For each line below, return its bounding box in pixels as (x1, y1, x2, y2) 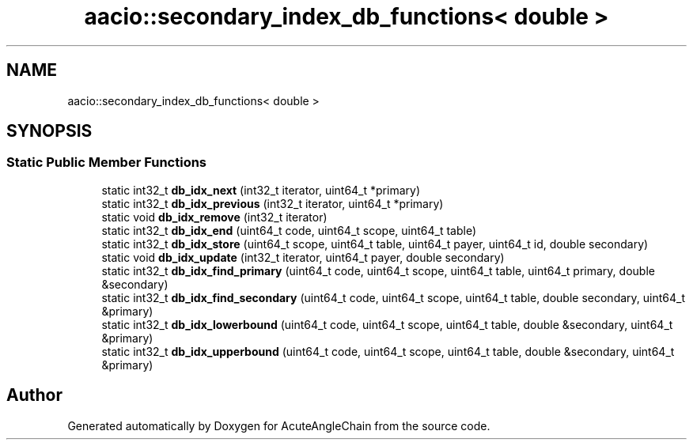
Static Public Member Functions (6, 154, 207, 171)
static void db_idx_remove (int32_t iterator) (101, 210, 328, 224)
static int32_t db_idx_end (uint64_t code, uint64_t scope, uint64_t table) (101, 223, 477, 237)
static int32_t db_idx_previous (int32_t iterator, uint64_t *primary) (101, 196, 444, 210)
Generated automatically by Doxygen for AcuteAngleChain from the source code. (67, 418, 490, 433)
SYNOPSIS (6, 121, 93, 142)
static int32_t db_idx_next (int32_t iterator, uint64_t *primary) (101, 183, 420, 197)
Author (6, 385, 62, 406)
